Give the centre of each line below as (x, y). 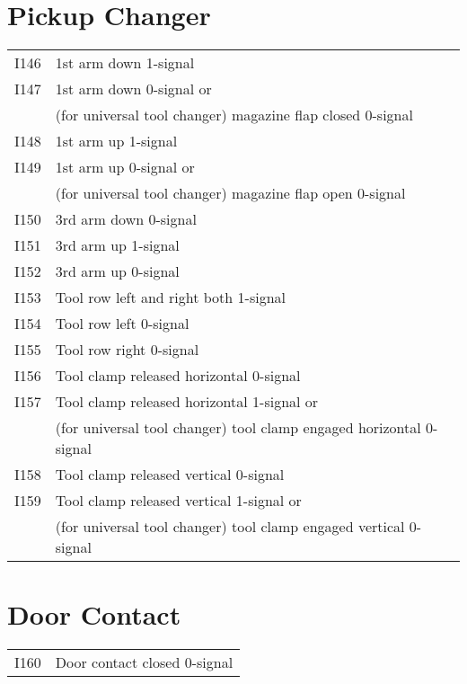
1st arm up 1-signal (116, 141)
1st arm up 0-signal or (125, 167)
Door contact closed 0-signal (144, 662)
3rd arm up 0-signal (117, 271)
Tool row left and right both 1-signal (170, 298)
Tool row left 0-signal (122, 324)
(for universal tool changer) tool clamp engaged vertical (230, 527)
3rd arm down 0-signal (126, 219)
